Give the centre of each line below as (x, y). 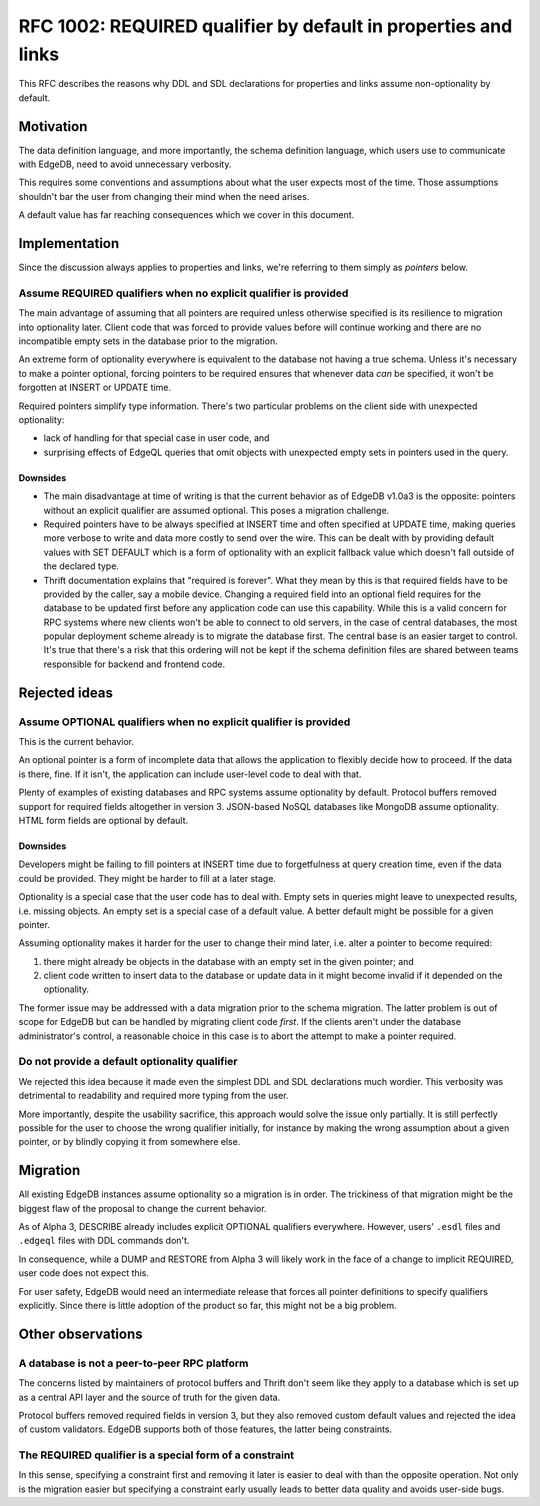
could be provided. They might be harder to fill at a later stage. (147, 878)
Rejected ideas (66, 692)
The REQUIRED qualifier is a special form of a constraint (156, 1455)
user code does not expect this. (84, 1273)
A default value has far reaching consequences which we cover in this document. (186, 215)
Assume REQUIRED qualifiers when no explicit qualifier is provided (183, 293)
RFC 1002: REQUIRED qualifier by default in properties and (265, 26)
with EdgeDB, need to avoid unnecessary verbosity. (125, 164)
